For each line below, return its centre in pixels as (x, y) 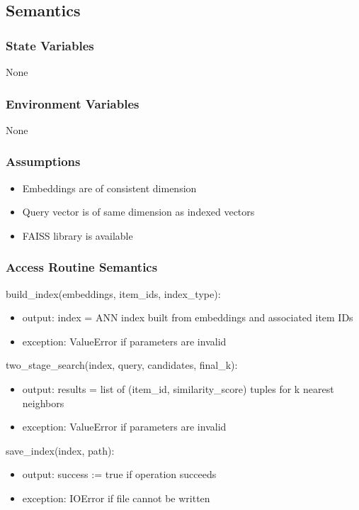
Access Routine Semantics (82, 267)
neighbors (43, 403)
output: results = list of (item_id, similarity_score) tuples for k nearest (178, 389)
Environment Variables (73, 103)
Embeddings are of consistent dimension (109, 188)
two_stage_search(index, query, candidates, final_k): (122, 365)
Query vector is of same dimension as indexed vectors (138, 212)
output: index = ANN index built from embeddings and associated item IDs (188, 317)
